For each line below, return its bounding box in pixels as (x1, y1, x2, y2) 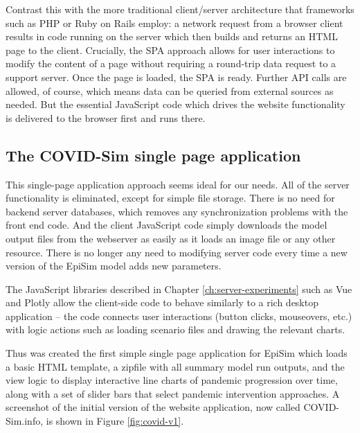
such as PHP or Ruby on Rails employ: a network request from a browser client (6, 15, 343, 30)
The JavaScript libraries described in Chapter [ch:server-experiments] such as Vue (6, 281, 352, 296)
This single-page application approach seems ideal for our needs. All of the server (6, 177, 350, 191)
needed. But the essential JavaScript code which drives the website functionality (6, 97, 345, 112)
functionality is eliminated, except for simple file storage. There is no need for (6, 191, 335, 205)
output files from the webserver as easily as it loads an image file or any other (6, 231, 336, 245)
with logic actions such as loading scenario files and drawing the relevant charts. (6, 322, 345, 337)
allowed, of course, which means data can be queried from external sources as (6, 83, 334, 98)
